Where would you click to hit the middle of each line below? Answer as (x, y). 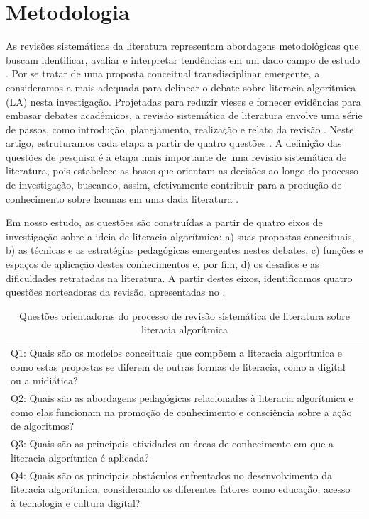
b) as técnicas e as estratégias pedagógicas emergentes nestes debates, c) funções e (184, 250)
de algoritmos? (43, 426)
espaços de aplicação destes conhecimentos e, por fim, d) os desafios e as (163, 264)
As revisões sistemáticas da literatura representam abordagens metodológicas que (182, 46)
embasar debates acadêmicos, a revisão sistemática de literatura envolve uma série (184, 115)
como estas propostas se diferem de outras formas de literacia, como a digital (178, 366)
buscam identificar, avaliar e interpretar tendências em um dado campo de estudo (183, 59)
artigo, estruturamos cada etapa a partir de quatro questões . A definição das (174, 143)
